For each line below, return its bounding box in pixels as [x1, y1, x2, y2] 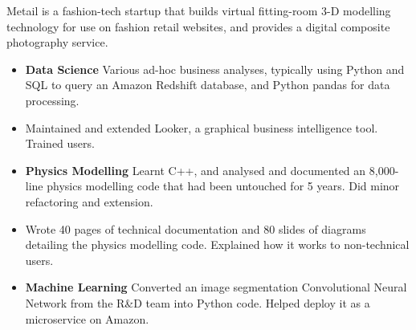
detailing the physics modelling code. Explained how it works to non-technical [25, 236, 410, 253]
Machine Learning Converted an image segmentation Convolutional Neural [25, 279, 407, 295]
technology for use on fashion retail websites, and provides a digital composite [6, 18, 390, 35]
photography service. [6, 34, 108, 51]
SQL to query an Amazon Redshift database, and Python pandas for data [25, 76, 390, 93]
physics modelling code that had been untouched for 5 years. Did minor [47, 177, 400, 194]
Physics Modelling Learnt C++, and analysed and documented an [25, 161, 366, 178]
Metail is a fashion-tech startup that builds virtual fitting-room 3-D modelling [6, 2, 391, 18]
